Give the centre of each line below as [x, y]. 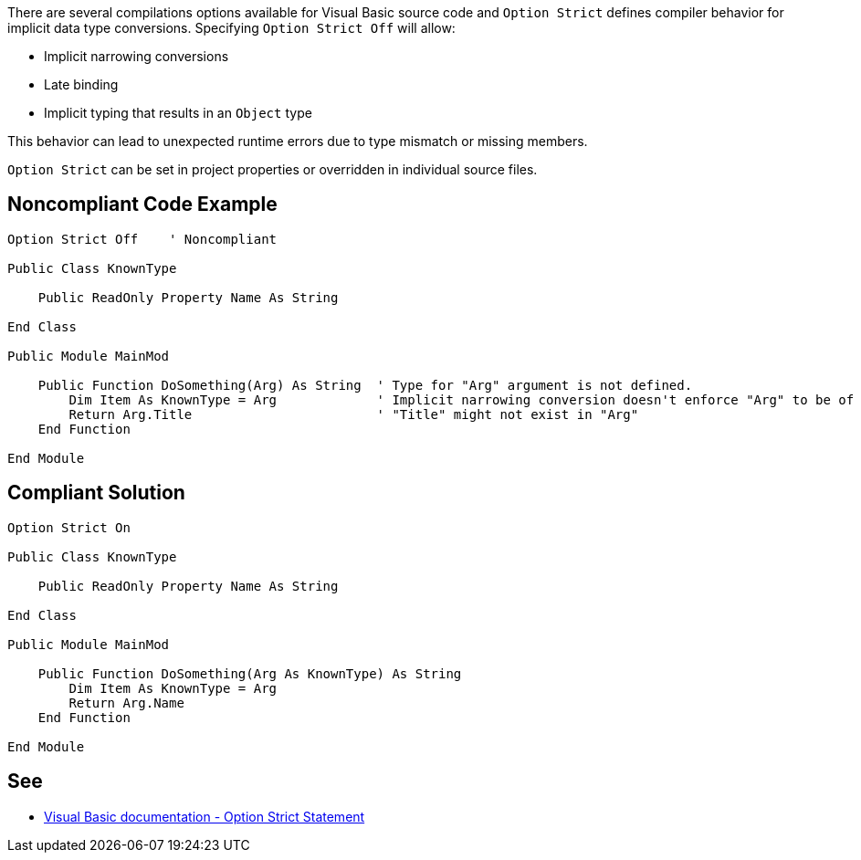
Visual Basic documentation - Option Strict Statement [205, 816]
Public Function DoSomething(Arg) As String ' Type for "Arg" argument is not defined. [365, 385]
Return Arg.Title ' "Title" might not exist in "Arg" [354, 414]
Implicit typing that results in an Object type [178, 113]
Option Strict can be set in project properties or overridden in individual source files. [273, 169]
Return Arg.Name [126, 703]
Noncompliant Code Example [142, 205]
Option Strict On [69, 527]
